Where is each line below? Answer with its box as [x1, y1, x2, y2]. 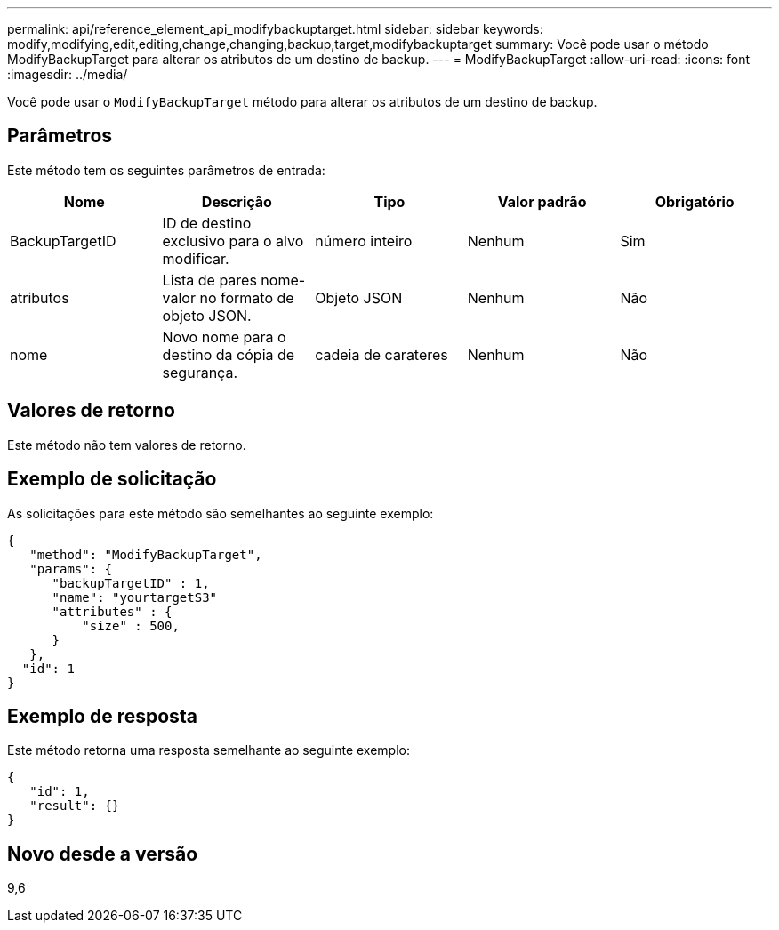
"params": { [29, 561, 113, 576]
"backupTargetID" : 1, [52, 575, 210, 590]
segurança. [162, 363, 237, 381]
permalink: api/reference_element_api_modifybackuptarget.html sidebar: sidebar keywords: [7, 21, 543, 36]
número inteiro [315, 231, 413, 250]
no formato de [199, 288, 294, 307]
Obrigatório [655, 192, 735, 211]
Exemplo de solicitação [7, 468, 217, 491]
